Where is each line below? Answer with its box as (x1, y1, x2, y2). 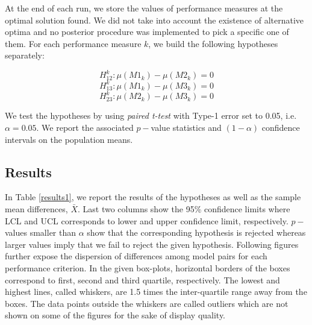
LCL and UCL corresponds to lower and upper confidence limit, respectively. (5, 214, 289, 227)
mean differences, (5, 203, 68, 215)
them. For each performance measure (5, 37, 142, 49)
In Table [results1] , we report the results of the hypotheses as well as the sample (5, 191, 301, 203)
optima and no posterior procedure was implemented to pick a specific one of (5, 25, 289, 38)
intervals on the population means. (5, 133, 133, 145)
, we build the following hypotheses (148, 37, 278, 49)
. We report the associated (36, 121, 134, 134)
